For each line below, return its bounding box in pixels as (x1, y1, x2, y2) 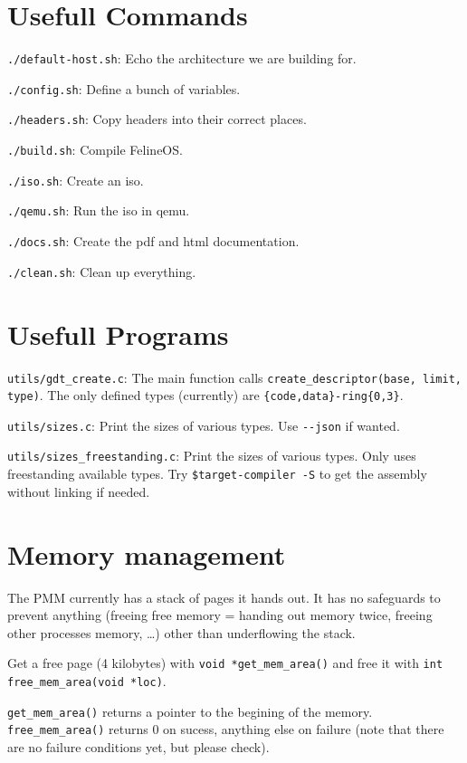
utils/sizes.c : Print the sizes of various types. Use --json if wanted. (7, 415, 400, 434)
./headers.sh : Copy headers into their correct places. (7, 110, 307, 129)
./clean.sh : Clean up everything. (7, 262, 196, 281)
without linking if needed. (7, 482, 150, 501)
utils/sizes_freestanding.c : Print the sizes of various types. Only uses (7, 446, 416, 465)
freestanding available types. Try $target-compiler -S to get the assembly (7, 464, 427, 483)
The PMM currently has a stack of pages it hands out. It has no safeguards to (7, 587, 441, 606)
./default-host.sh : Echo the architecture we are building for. (7, 49, 357, 68)
